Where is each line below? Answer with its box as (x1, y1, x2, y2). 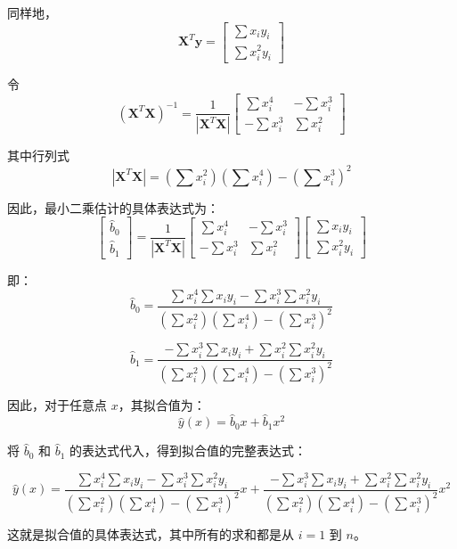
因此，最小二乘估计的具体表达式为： (7, 198, 219, 217)
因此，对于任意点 (7, 395, 107, 414)
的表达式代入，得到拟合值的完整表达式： (69, 441, 307, 460)
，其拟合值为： (118, 395, 206, 414)
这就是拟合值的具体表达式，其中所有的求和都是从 (7, 525, 294, 544)
